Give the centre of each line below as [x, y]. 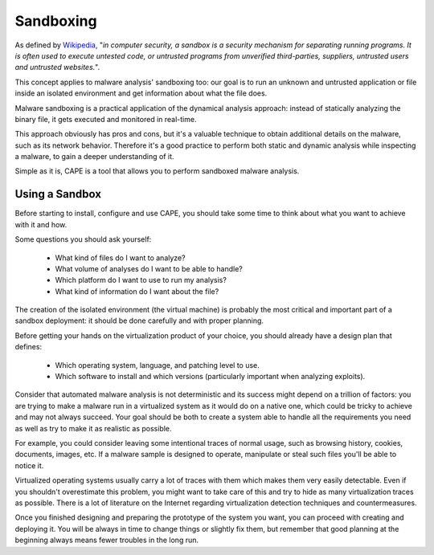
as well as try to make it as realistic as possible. [93, 428]
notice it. [29, 465]
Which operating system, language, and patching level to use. [158, 365]
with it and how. [41, 224]
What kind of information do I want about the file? [137, 291]
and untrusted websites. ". [57, 67]
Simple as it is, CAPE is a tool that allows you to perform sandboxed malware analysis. [157, 171]
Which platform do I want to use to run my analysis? [141, 280]
